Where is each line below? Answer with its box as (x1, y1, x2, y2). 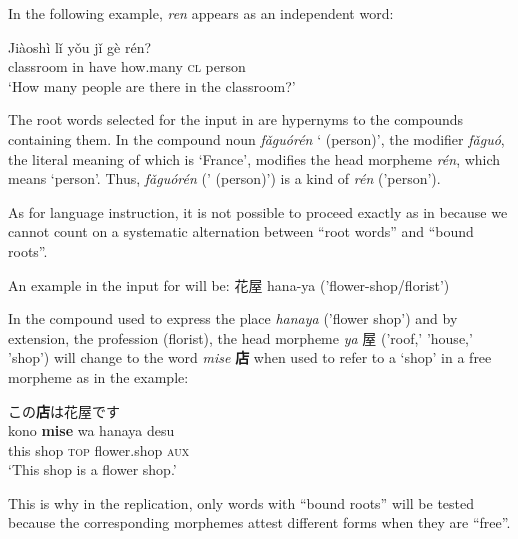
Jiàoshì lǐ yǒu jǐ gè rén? (8, 36, 152, 57)
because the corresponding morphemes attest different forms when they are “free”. (8, 512, 511, 533)
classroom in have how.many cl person (8, 56, 246, 77)
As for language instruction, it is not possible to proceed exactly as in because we (8, 201, 508, 222)
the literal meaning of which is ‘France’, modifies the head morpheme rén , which (8, 148, 501, 169)
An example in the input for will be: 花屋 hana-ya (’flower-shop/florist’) (8, 274, 450, 295)
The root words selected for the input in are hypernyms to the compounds (8, 109, 464, 130)
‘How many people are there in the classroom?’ (8, 75, 296, 96)
